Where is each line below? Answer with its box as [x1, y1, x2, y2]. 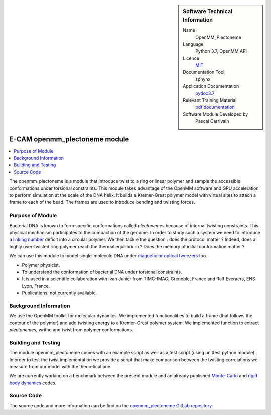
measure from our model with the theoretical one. [9, 363, 112, 369]
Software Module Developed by [183, 111, 248, 117]
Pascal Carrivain [195, 118, 229, 124]
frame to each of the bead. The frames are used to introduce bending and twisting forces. [9, 199, 195, 205]
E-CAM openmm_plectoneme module [9, 135, 129, 143]
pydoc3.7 [195, 90, 215, 96]
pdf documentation [195, 104, 235, 110]
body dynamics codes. [9, 380, 57, 386]
